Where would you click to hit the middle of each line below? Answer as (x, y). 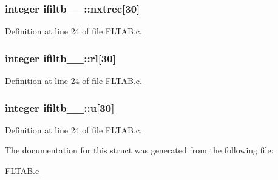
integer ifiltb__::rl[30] (60, 58)
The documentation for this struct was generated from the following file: (139, 150)
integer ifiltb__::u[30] (60, 107)
